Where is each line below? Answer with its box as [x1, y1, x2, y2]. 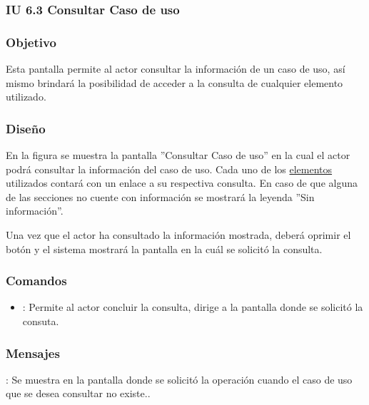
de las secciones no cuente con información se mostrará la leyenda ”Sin [6, 189, 315, 204]
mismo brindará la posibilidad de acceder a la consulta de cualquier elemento [6, 75, 343, 90]
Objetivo [6, 33, 56, 51]
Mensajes [6, 344, 60, 362]
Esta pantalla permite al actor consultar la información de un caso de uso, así [6, 61, 345, 76]
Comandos [6, 272, 67, 289]
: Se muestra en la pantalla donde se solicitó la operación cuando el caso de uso [6, 371, 353, 386]
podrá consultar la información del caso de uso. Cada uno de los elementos [6, 161, 333, 176]
